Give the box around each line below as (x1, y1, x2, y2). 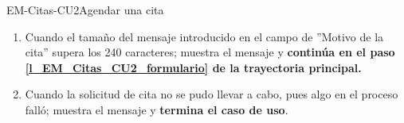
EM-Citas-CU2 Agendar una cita (6, 2, 164, 17)
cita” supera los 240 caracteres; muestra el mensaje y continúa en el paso (25, 44, 395, 60)
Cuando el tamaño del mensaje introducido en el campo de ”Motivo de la (25, 28, 384, 44)
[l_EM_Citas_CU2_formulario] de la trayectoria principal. (25, 59, 362, 75)
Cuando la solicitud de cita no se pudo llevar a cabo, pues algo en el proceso (25, 86, 398, 102)
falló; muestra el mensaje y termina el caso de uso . (25, 101, 288, 117)
